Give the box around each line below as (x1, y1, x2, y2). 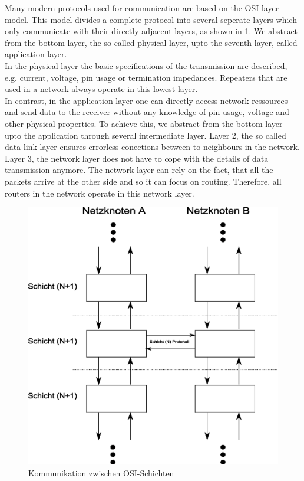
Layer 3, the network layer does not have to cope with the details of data (5, 152, 269, 164)
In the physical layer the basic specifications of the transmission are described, (5, 59, 288, 71)
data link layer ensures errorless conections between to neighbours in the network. (5, 140, 300, 153)
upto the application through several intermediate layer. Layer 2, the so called (5, 129, 286, 141)
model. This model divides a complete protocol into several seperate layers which (5, 13, 297, 25)
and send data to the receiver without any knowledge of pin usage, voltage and (5, 106, 289, 118)
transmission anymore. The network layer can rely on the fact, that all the (5, 163, 273, 176)
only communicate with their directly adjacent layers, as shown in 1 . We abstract (5, 25, 298, 37)
